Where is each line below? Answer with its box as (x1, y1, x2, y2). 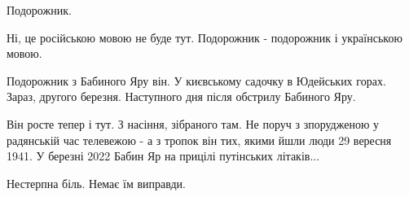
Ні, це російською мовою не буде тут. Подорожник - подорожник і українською (7, 28, 402, 46)
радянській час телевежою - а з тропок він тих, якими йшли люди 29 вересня (7, 131, 392, 148)
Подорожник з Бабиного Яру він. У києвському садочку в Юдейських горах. (7, 72, 386, 89)
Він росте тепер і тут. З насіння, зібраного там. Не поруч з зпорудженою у (7, 115, 380, 132)
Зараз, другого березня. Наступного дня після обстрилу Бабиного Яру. (7, 88, 356, 105)
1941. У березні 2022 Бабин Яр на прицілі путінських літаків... (7, 147, 320, 164)
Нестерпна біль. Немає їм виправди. (7, 174, 186, 191)
